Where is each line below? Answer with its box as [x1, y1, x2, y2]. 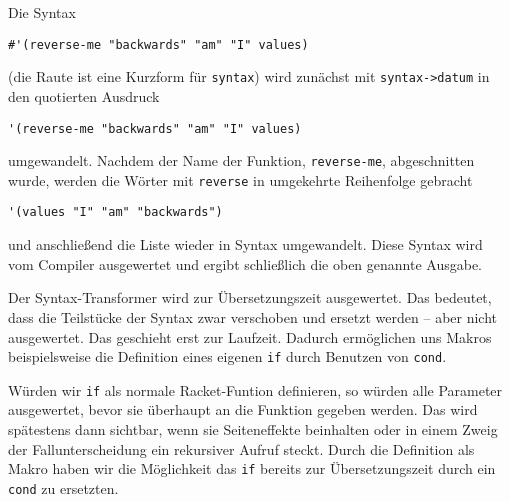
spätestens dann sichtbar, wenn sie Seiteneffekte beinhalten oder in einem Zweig [8, 419, 498, 439]
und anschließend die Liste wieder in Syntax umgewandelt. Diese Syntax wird [8, 234, 483, 255]
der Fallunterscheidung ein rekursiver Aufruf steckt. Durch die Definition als [8, 438, 475, 459]
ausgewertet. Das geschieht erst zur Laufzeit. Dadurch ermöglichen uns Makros [8, 326, 492, 347]
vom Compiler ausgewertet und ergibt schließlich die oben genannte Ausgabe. [8, 253, 482, 274]
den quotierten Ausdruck [8, 85, 160, 106]
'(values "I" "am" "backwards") [8, 205, 223, 220]
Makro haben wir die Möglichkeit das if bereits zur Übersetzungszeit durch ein [8, 458, 496, 479]
